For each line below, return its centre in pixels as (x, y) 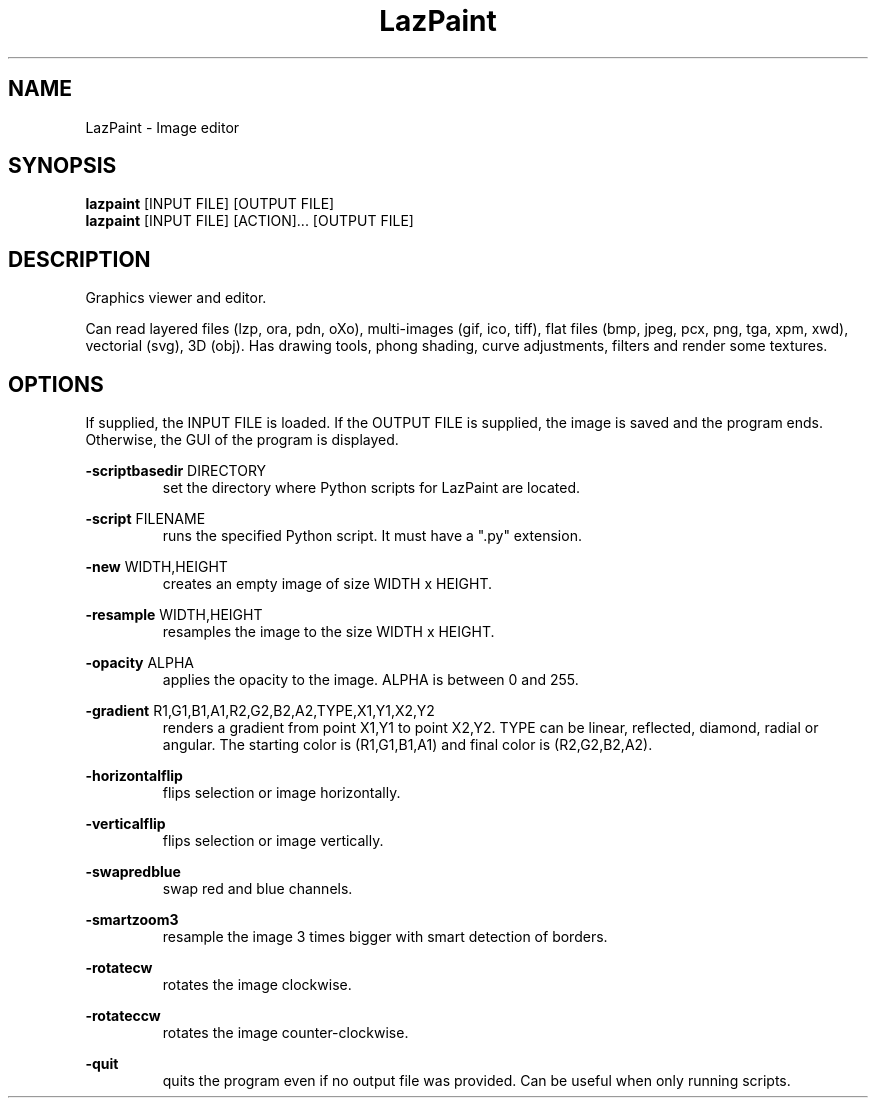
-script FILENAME (145, 519)
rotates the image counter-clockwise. (285, 1033)
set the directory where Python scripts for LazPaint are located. (371, 488)
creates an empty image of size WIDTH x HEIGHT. (327, 584)
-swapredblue (133, 872)
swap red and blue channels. (257, 889)
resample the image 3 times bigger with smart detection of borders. (385, 937)
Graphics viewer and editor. (176, 298)
